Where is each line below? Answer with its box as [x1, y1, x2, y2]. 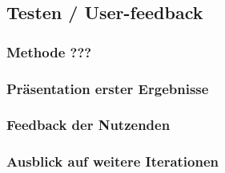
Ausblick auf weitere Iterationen [6, 151, 219, 171]
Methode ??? [6, 41, 92, 61]
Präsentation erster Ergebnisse [6, 78, 209, 98]
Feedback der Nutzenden [6, 115, 171, 135]
